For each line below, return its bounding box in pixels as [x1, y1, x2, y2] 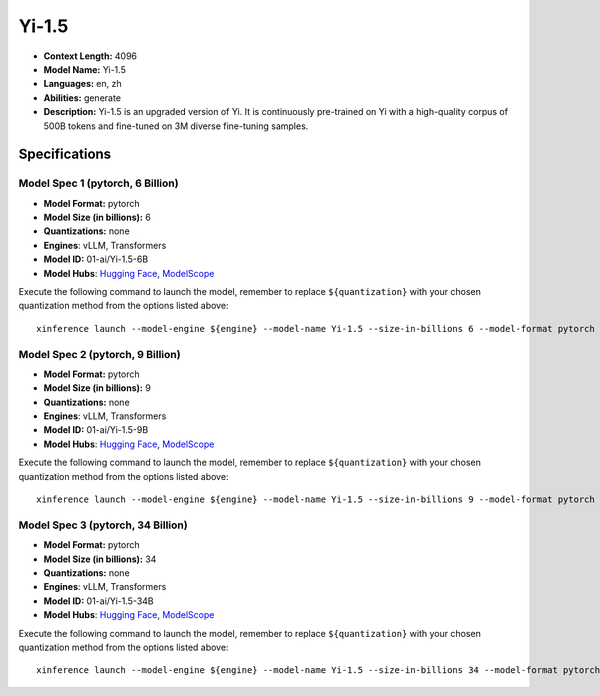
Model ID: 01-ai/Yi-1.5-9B [43, 424, 149, 436]
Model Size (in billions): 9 [43, 382, 152, 394]
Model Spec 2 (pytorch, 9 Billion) [18, 347, 181, 361]
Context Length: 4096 [43, 50, 138, 62]
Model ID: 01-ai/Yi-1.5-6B [43, 253, 149, 265]
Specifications [18, 146, 112, 163]
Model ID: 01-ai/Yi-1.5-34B [43, 595, 154, 607]
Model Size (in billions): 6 [43, 211, 152, 224]
